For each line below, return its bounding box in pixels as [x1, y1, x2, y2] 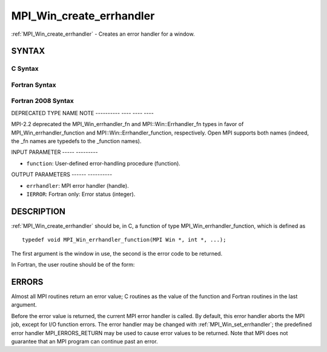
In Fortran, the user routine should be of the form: [11, 261, 135, 268]
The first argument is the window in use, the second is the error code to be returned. [11, 250, 223, 257]
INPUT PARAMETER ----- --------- [11, 148, 98, 156]
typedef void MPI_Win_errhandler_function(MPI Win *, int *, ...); [22, 236, 226, 244]
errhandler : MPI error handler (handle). [26, 182, 130, 189]
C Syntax [11, 64, 39, 73]
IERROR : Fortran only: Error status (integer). [26, 190, 136, 198]
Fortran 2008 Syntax [11, 97, 74, 105]
